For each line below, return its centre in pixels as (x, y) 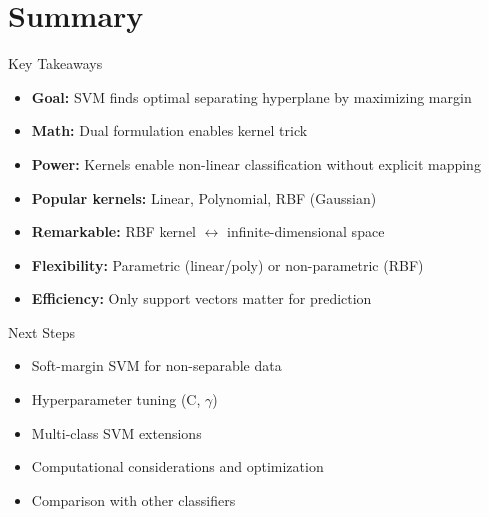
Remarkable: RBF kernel (113, 231)
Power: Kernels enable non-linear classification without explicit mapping (256, 163)
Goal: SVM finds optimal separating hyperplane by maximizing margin (251, 96)
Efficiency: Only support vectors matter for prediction (201, 298)
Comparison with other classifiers (133, 499)
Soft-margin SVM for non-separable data (156, 365)
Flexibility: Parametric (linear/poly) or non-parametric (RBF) (227, 264)
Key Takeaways (55, 63)
